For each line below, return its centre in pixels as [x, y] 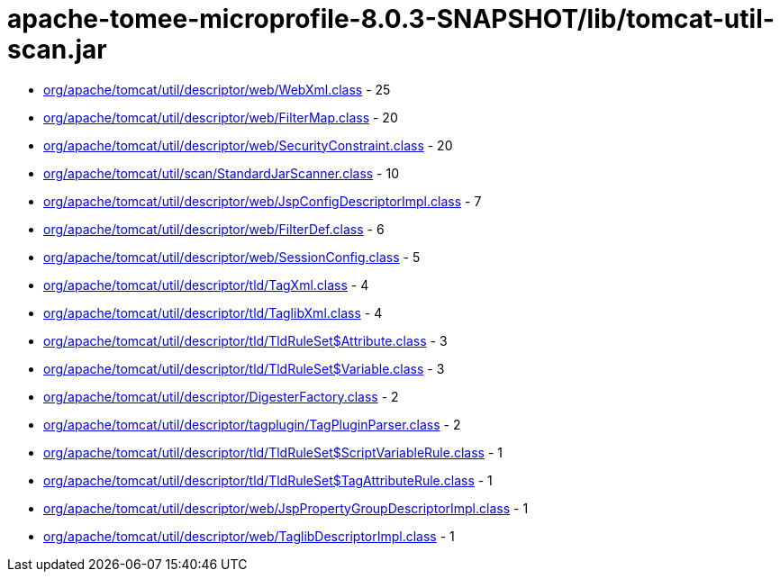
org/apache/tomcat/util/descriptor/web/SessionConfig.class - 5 [232, 257]
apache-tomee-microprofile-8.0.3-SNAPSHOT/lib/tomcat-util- [391, 19]
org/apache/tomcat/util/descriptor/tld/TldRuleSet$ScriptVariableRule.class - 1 [273, 452]
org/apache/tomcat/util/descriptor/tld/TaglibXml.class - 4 [213, 312]
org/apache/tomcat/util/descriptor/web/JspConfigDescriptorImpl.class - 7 [263, 201]
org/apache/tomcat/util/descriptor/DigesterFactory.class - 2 [221, 396]
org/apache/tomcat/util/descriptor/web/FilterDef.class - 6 [214, 229]
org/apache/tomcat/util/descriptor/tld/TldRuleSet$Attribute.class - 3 [245, 340]
